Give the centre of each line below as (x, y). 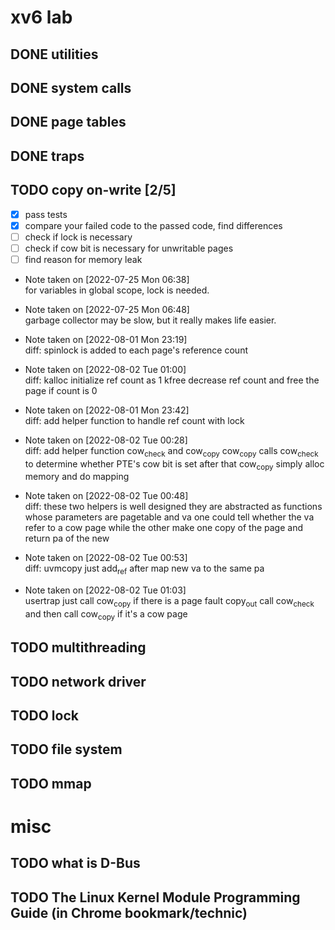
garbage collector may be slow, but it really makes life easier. (150, 320)
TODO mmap (51, 783)
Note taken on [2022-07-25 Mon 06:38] (107, 279)
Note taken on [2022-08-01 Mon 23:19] (106, 339)
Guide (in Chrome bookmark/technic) (129, 912)
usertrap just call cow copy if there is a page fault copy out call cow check (169, 602)
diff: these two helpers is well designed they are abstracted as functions (173, 507)
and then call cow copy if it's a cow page (106, 615)
